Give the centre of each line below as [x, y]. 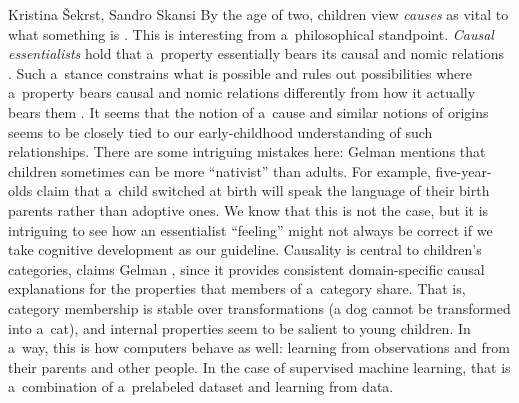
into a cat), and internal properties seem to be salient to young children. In [239, 327]
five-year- [463, 170]
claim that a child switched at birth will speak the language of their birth [263, 190]
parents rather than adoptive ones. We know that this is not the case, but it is [248, 209]
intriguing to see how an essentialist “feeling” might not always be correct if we [250, 229]
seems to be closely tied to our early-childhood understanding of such [220, 131]
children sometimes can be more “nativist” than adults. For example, [219, 170]
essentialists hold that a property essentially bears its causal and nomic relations [256, 53]
